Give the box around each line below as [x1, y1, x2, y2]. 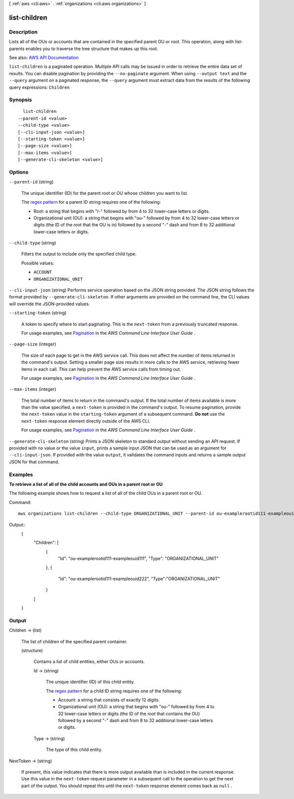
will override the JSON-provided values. [9, 301, 90, 307]
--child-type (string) [9, 240, 56, 246]
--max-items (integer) [9, 386, 56, 392]
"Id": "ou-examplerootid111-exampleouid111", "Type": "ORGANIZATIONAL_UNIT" [58, 556, 219, 561]
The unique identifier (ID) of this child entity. [46, 679, 135, 685]
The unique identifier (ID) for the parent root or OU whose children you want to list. [21, 190, 189, 196]
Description [9, 28, 38, 35]
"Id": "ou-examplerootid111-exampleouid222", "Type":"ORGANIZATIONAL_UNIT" [58, 576, 220, 582]
